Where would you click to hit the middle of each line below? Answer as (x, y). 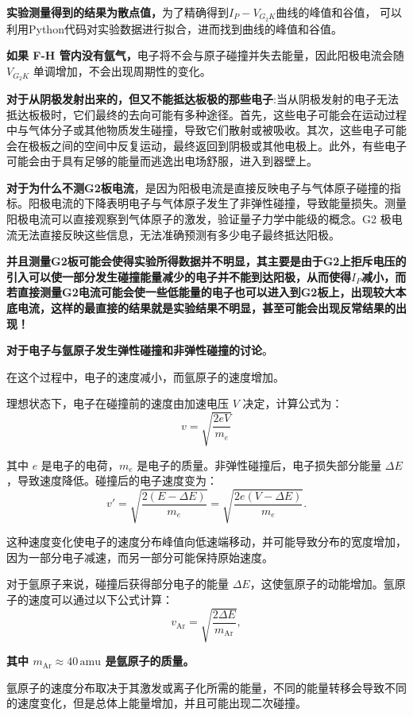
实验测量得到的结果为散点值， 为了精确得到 (118, 12)
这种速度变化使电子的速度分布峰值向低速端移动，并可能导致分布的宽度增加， (206, 542)
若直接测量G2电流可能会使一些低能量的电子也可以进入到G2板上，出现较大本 (206, 292)
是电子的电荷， (80, 464)
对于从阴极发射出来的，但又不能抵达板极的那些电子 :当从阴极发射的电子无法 (203, 98)
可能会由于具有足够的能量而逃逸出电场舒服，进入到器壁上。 (162, 161)
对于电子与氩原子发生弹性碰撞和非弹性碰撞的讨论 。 (140, 350)
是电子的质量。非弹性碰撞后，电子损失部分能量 (259, 464)
